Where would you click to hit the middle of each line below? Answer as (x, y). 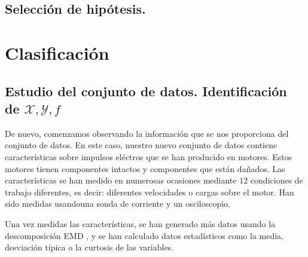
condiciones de (277, 180)
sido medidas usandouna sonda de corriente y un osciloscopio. (118, 204)
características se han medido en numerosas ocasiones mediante (121, 180)
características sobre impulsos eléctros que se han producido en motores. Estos (149, 156)
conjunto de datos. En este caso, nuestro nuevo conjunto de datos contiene (141, 145)
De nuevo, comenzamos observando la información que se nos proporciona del (147, 133)
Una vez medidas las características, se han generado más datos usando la (140, 223)
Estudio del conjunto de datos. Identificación (146, 91)
